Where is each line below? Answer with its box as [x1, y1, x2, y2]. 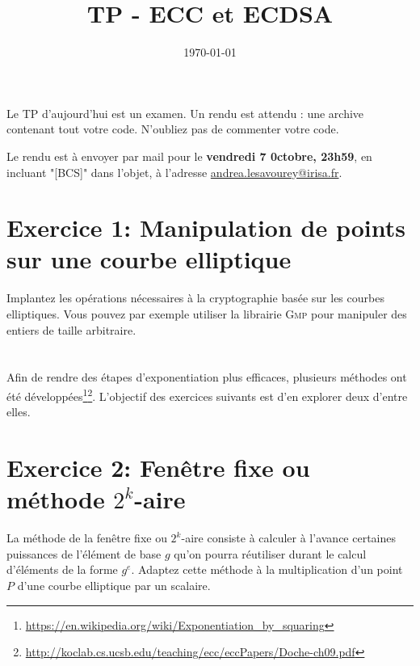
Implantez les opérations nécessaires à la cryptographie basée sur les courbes [6, 289, 384, 306]
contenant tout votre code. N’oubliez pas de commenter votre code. [6, 120, 339, 137]
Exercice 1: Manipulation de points [6, 211, 405, 244]
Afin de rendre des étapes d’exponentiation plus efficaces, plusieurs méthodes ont [6, 369, 407, 386]
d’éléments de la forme [6, 561, 118, 578]
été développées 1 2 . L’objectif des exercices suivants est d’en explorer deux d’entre [6, 385, 408, 404]
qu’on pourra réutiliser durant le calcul [174, 545, 367, 562]
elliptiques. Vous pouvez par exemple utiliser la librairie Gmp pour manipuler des [6, 306, 407, 322]
